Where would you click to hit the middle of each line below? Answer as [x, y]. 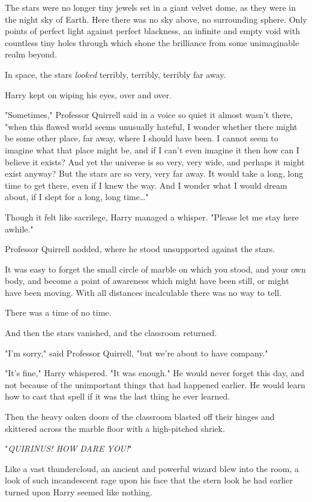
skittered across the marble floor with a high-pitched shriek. [115, 428]
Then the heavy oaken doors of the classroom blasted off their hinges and [140, 417]
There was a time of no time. [58, 312]
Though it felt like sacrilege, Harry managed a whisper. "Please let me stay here [152, 217]
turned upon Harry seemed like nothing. [79, 492]
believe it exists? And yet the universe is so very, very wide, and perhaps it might [155, 161]
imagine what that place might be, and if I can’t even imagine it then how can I [152, 149]
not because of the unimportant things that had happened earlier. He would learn [155, 384]
